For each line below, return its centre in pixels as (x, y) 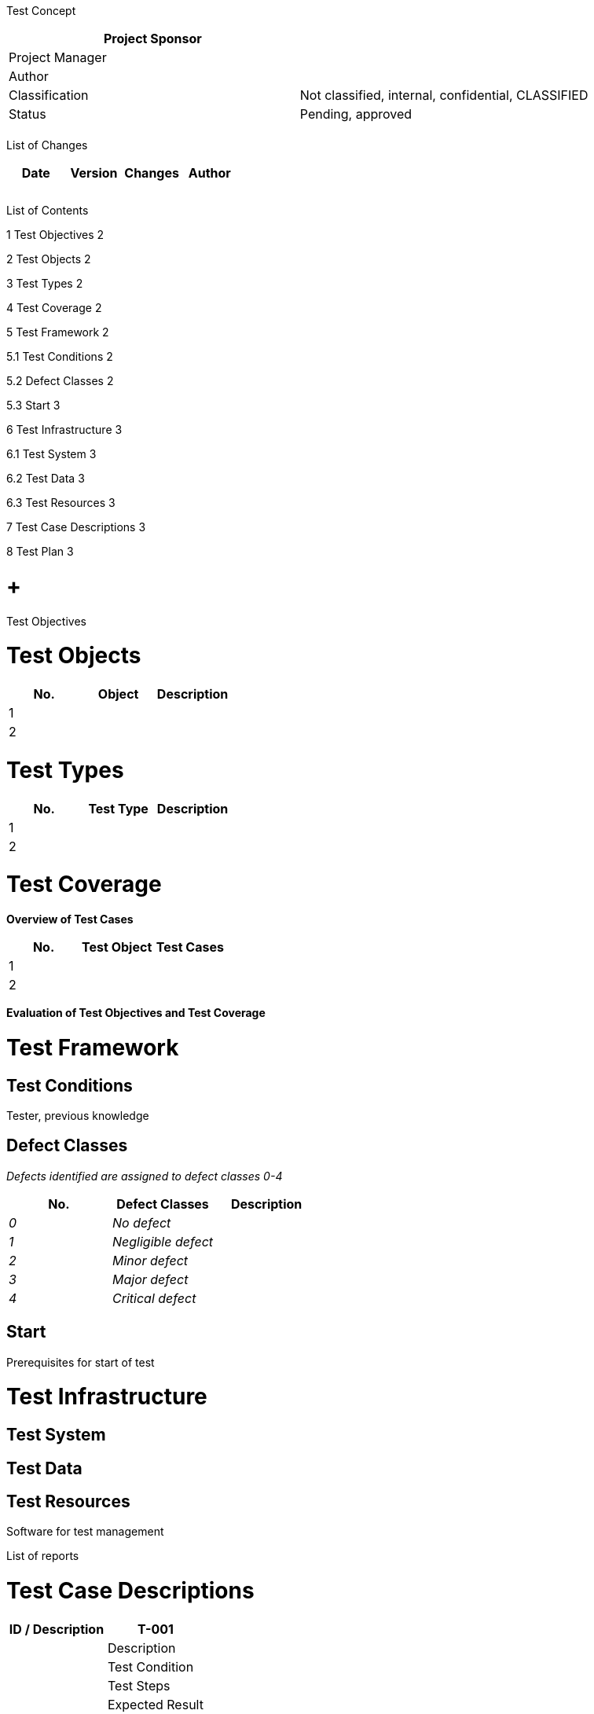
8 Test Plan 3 (40, 551)
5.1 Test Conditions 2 (60, 356)
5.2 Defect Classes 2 (60, 381)
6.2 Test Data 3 (46, 478)
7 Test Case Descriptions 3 (76, 527)
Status (27, 114)
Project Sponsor (152, 39)
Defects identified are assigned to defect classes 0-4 (145, 1176)
